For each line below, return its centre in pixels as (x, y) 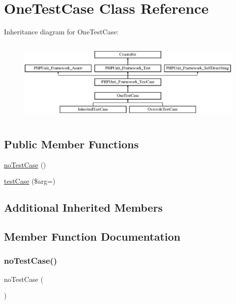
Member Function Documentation (92, 236)
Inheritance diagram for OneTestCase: (61, 32)
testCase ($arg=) (30, 181)
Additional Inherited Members (83, 207)
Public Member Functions (71, 144)
